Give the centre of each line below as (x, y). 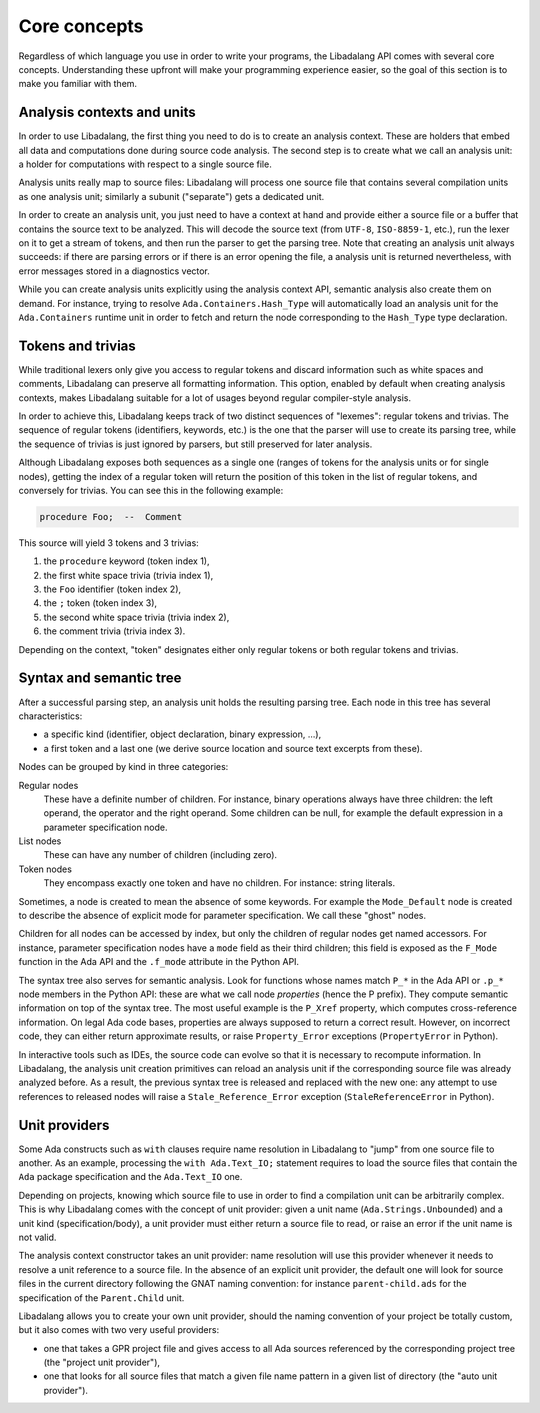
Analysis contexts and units (107, 112)
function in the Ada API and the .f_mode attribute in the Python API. (159, 962)
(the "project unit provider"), (101, 1362)
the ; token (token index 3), (100, 603)
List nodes (40, 841)
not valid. (37, 1237)
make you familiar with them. (78, 84)
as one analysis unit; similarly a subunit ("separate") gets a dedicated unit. (171, 196)
